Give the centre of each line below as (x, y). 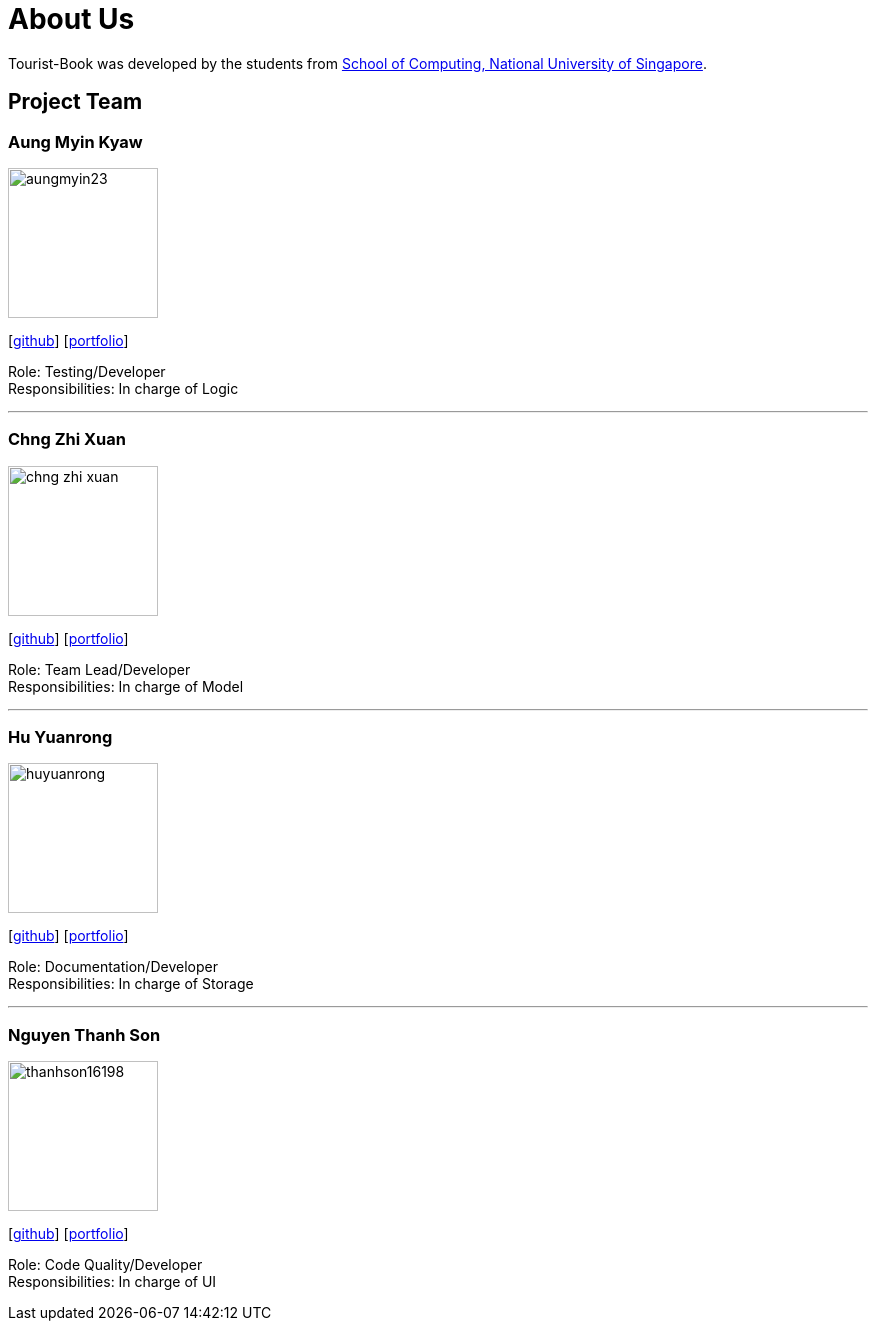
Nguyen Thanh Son (84, 1034)
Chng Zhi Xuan (67, 439)
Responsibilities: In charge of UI (112, 1282)
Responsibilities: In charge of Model (126, 686)
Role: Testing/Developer (87, 371)
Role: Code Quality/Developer (105, 1265)
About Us (71, 19)
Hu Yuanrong (60, 737)
